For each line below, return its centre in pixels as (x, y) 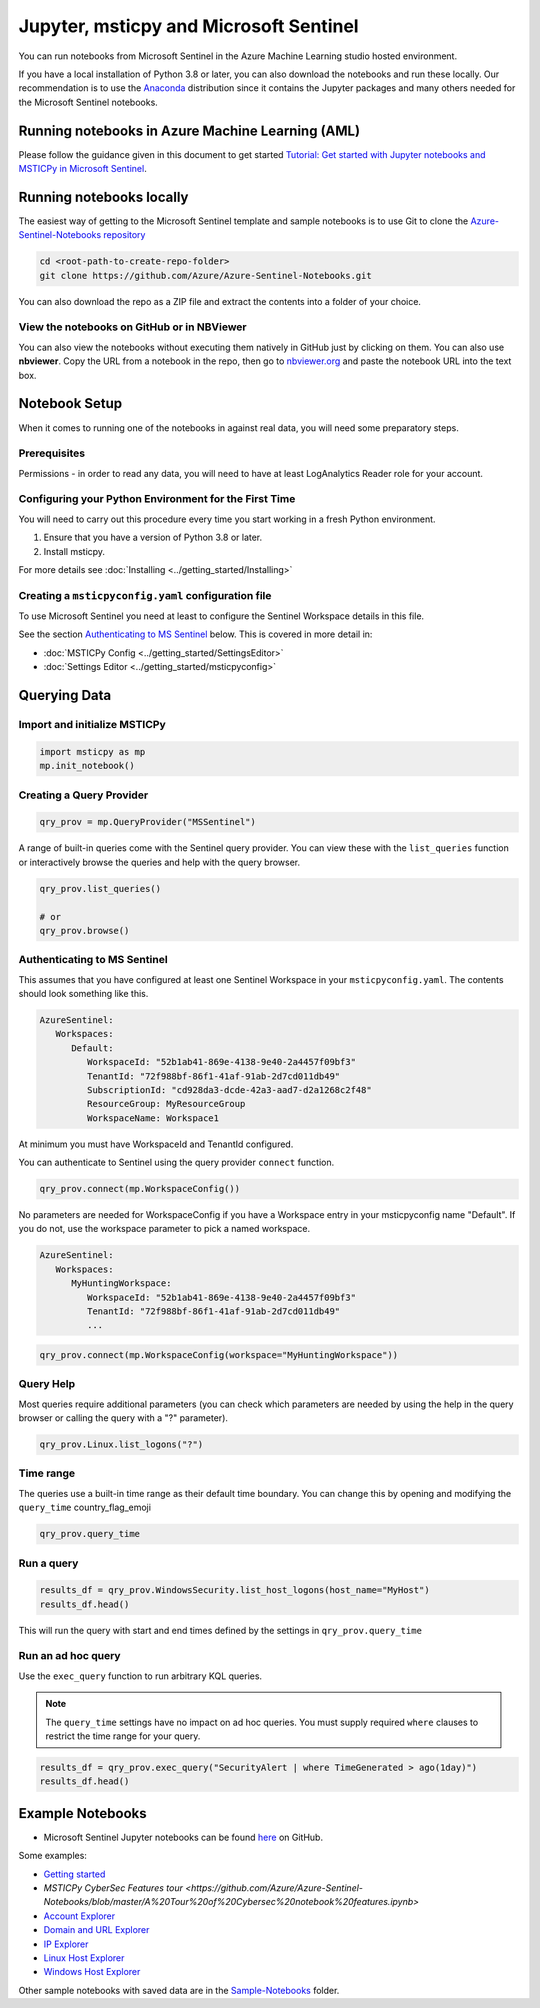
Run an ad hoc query (69, 1656)
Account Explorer (79, 1916)
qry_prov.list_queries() (100, 888)
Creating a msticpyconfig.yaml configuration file (145, 595)
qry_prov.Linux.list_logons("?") (121, 1444)
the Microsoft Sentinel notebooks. (88, 102)
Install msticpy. (74, 551)
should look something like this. (83, 994)
